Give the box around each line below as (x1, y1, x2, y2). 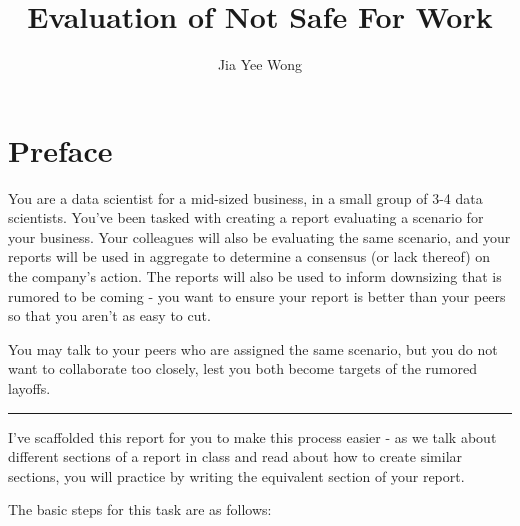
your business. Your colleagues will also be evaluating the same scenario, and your (8, 226, 511, 247)
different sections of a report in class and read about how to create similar (8, 446, 463, 467)
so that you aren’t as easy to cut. (8, 305, 211, 326)
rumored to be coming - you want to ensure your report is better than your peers (8, 285, 506, 306)
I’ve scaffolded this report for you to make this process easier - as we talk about (8, 426, 497, 447)
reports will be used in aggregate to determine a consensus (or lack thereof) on (8, 246, 491, 267)
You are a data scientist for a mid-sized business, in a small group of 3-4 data (8, 187, 483, 208)
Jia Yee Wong (217, 54, 303, 75)
